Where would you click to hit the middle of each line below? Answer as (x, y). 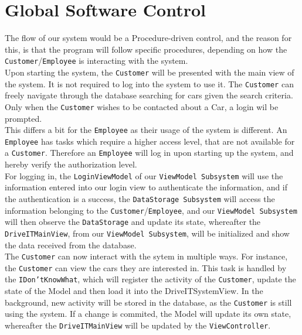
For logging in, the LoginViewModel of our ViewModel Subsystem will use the (144, 175)
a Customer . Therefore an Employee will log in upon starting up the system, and (149, 153)
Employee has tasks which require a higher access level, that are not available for (150, 141)
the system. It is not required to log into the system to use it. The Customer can (149, 83)
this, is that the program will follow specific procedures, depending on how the (146, 49)
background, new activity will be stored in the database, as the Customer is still (148, 302)
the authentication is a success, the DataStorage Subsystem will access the (140, 198)
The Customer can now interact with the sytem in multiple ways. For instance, (146, 256)
